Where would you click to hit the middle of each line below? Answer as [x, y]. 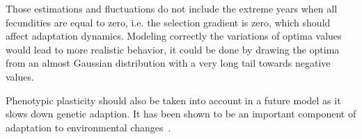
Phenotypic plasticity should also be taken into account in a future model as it [173, 100]
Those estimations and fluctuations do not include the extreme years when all [172, 8]
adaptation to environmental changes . [88, 127]
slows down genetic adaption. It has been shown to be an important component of [181, 114]
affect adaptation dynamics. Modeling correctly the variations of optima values [174, 36]
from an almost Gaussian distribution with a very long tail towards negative [168, 63]
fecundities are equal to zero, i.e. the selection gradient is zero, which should [168, 22]
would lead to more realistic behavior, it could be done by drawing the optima [173, 49]
